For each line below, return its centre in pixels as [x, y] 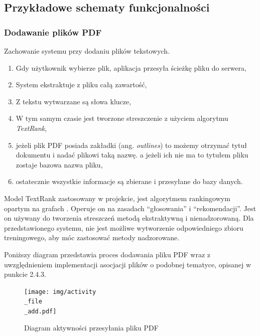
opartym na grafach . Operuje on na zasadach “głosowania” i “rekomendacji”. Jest [130, 208]
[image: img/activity [60, 292]
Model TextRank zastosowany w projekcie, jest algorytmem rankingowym [117, 198]
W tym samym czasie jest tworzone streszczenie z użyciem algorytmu [122, 118]
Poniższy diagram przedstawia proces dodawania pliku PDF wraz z [107, 254]
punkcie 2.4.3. [25, 274]
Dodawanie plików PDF [53, 32]
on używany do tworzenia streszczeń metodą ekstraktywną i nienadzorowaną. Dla [129, 218]
